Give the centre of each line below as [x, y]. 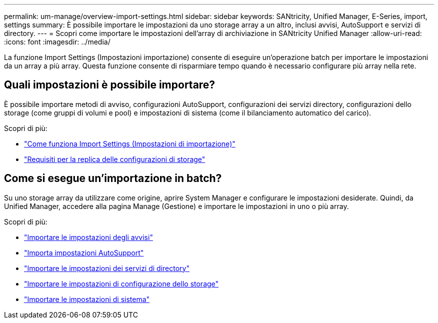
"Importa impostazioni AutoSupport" [84, 252]
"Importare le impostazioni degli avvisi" [88, 237]
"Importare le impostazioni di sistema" [87, 299]
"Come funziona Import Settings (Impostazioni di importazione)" [130, 143]
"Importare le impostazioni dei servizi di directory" [107, 268]
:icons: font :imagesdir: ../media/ [57, 42]
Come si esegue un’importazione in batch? [113, 178]
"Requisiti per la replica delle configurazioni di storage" [115, 159]
